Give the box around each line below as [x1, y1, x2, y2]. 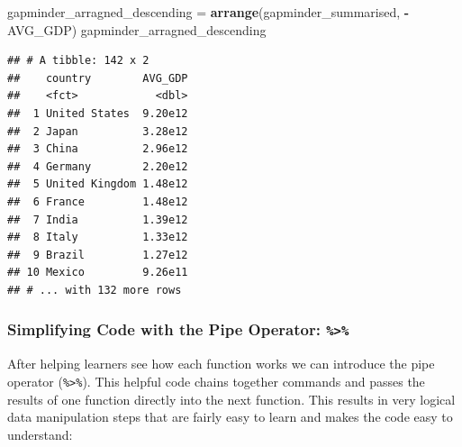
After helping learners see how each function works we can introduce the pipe [7, 354, 435, 373]
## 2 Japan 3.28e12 [7, 124, 188, 138]
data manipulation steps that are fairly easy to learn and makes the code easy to [7, 407, 453, 426]
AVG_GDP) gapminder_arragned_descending [7, 20, 267, 39]
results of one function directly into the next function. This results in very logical [7, 389, 456, 408]
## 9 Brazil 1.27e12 [7, 248, 188, 261]
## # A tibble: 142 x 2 [7, 54, 149, 68]
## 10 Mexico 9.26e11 [7, 266, 188, 279]
